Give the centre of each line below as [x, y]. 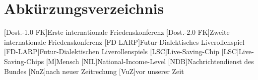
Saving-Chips [24, 61]
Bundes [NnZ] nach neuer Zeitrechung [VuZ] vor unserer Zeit [94, 71]
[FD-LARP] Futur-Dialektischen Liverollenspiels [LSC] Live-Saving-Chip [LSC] [122, 51]
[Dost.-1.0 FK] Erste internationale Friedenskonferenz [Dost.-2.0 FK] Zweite [117, 32]
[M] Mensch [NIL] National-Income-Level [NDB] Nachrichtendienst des [150, 61]
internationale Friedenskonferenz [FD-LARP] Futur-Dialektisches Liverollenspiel [124, 41]
